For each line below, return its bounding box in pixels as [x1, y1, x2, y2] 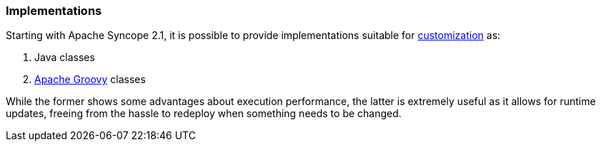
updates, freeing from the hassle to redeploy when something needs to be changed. [6, 107, 402, 120]
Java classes [34, 51, 95, 64]
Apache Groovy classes [34, 73, 146, 86]
